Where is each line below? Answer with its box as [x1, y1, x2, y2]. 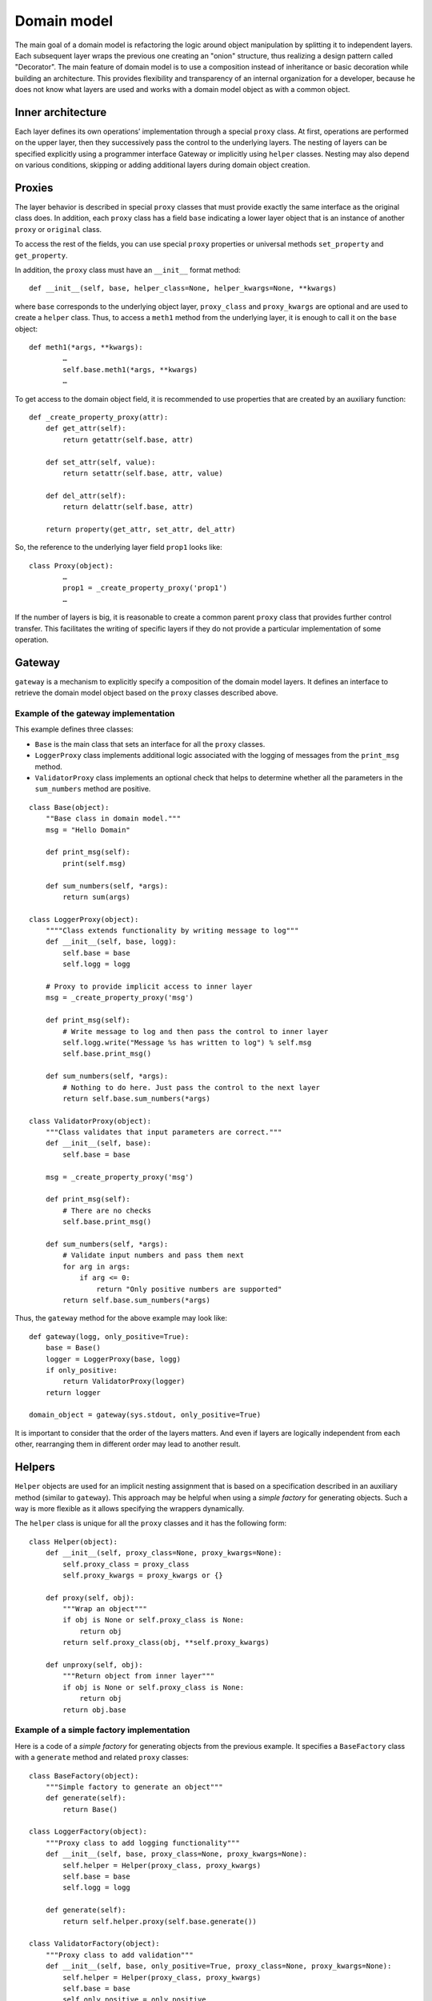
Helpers [14, 1461, 55, 1474]
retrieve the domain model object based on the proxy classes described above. [14, 688, 278, 698]
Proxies [14, 181, 54, 194]
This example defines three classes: [14, 724, 134, 734]
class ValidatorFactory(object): [29, 1939, 160, 1948]
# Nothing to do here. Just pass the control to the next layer [62, 1083, 320, 1092]
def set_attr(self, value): [45, 457, 156, 467]
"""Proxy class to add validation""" [45, 1950, 194, 1959]
